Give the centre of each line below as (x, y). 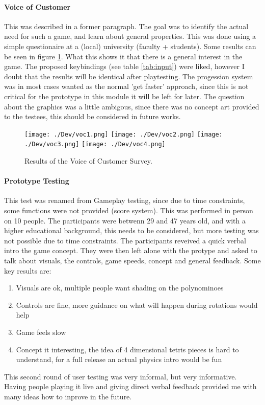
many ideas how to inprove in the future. (68, 396)
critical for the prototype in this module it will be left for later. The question (124, 96)
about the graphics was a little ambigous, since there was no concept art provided (132, 106)
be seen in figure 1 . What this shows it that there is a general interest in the (123, 56)
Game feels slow (41, 332)
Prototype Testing (37, 181)
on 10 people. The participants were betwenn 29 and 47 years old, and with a (125, 220)
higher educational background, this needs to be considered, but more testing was (131, 230)
